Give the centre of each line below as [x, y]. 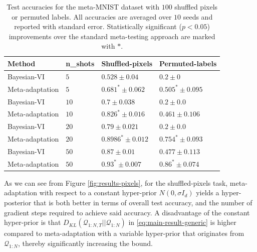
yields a [208, 193]
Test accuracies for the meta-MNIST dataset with [83, 7]
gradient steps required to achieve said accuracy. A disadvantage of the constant [127, 212]
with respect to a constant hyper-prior [98, 193]
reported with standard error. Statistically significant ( [98, 26]
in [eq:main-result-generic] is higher [182, 222]
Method [22, 63]
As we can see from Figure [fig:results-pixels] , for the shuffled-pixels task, [116, 182]
